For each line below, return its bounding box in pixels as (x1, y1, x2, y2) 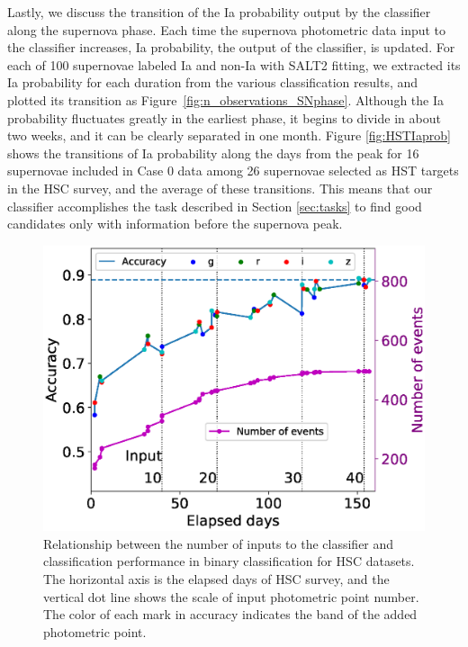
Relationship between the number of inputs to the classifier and (43, 534, 394, 553)
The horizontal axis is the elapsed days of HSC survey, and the (43, 570, 390, 589)
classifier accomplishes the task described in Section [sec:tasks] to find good (7, 196, 422, 215)
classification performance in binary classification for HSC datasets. (43, 552, 415, 571)
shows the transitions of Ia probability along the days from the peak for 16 (7, 143, 419, 162)
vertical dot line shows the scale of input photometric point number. (43, 587, 419, 606)
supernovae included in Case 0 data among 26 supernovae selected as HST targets (7, 161, 459, 180)
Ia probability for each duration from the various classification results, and (7, 73, 418, 92)
